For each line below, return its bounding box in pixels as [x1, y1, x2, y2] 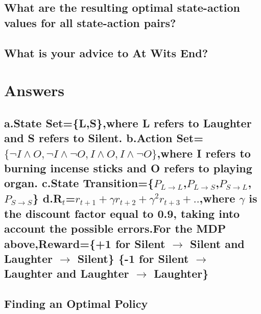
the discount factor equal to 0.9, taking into [4, 205, 240, 221]
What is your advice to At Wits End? [4, 44, 208, 60]
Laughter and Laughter [4, 265, 129, 281]
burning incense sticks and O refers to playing [4, 160, 252, 175]
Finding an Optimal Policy [4, 296, 148, 311]
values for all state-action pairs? [4, 14, 176, 30]
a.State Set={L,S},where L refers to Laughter [4, 115, 252, 130]
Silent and [190, 235, 245, 251]
